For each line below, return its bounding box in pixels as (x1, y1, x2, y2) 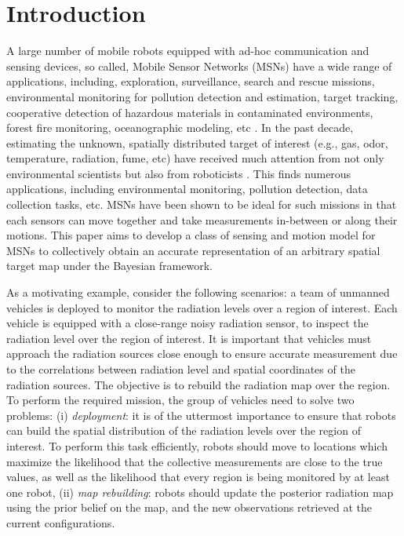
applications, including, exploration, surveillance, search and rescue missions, (6, 73, 375, 89)
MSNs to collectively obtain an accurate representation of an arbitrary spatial (6, 242, 380, 258)
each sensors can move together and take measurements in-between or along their (6, 211, 398, 228)
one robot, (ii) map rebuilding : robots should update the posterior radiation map (6, 483, 394, 500)
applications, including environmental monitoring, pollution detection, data (6, 180, 368, 197)
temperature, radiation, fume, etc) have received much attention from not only (6, 150, 384, 166)
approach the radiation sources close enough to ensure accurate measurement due (6, 345, 398, 362)
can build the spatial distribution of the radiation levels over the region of (6, 422, 361, 439)
